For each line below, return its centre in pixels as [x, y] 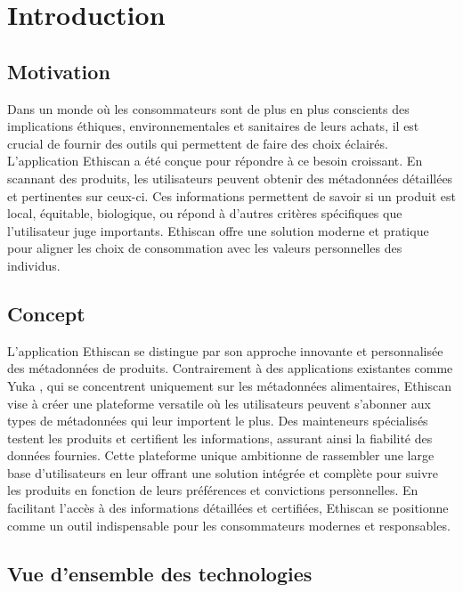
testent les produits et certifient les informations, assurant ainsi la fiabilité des [220, 438]
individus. [34, 265]
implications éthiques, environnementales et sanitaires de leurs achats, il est [213, 126]
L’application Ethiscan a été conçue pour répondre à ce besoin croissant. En [215, 161]
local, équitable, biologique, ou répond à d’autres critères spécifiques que [205, 213]
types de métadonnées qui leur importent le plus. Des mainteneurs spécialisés [218, 421]
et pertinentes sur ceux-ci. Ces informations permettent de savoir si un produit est [231, 195]
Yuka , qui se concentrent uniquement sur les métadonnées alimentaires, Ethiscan [229, 385]
